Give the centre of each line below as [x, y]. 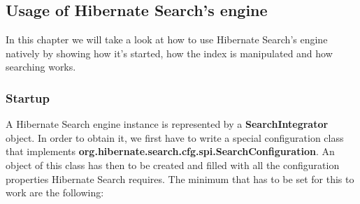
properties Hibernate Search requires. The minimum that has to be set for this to [180, 178]
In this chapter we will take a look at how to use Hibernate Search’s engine [167, 39]
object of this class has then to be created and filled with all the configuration [173, 165]
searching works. [41, 67]
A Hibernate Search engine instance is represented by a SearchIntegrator [167, 124]
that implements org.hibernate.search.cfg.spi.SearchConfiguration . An [170, 151]
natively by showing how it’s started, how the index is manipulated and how [169, 53]
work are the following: [55, 192]
